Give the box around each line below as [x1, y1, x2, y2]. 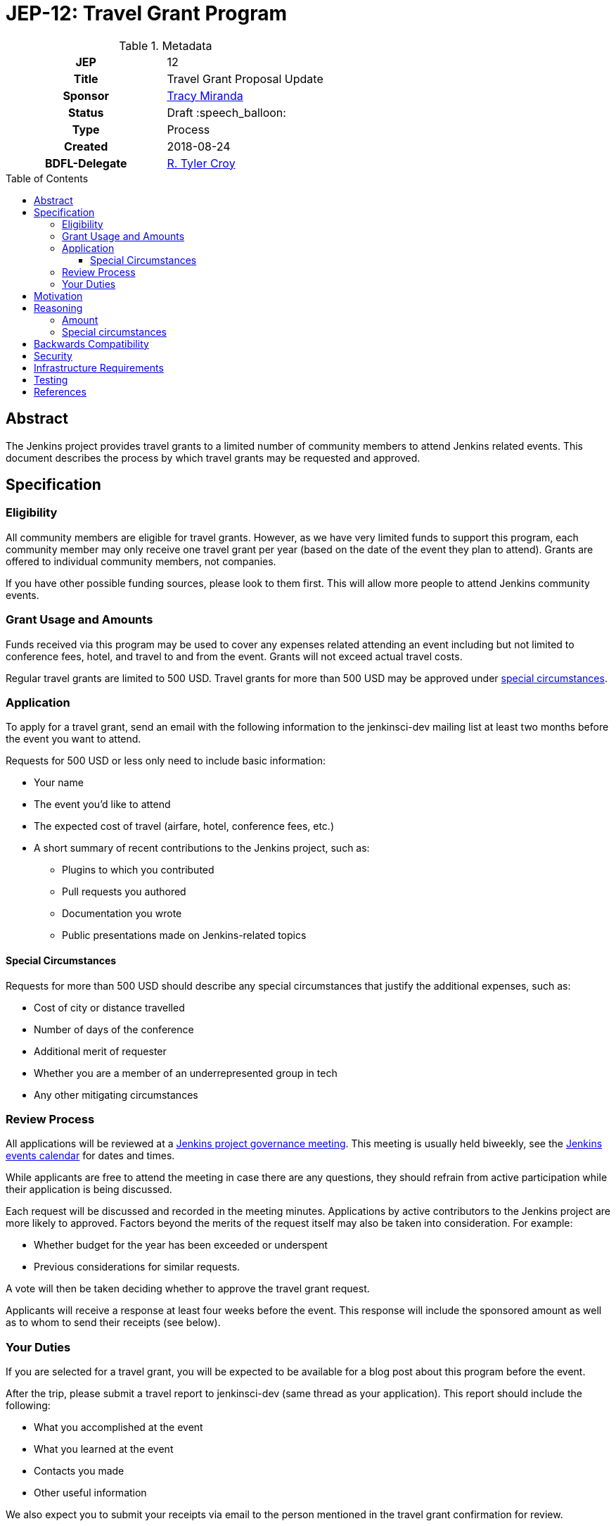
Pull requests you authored [62, 885, 186, 898]
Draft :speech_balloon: [167, 105, 286, 120]
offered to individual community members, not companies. [6, 555, 276, 567]
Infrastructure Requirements [34, 361, 164, 374]
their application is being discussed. [6, 1183, 172, 1196]
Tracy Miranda [167, 88, 243, 103]
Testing [34, 373, 68, 386]
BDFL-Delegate [44, 156, 127, 170]
